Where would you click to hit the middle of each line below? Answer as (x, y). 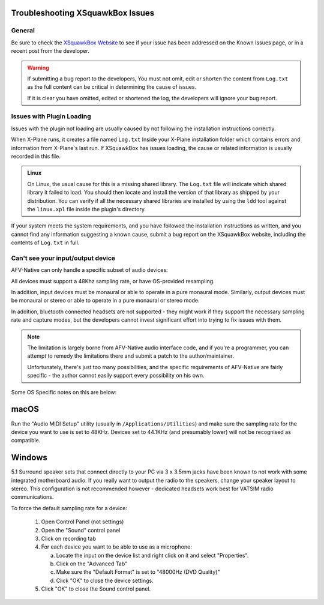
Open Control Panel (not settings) (82, 522)
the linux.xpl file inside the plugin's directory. (87, 209)
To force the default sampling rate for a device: (69, 508)
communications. (32, 497)
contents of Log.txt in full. (45, 242)
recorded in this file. (36, 157)
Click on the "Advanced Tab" (92, 564)
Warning (38, 68)
